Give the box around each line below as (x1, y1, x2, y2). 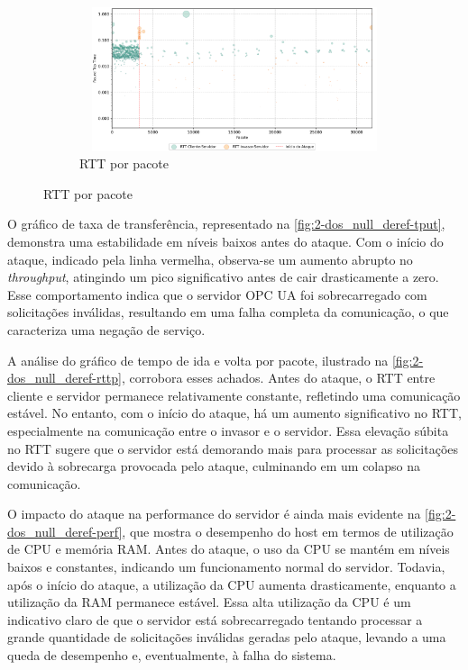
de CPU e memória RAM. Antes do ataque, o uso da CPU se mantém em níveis (7, 539, 450, 558)
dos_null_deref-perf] (7, 521, 123, 540)
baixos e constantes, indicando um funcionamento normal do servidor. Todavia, (7, 557, 445, 576)
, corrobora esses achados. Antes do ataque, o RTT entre (121, 368, 436, 387)
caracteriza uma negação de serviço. (7, 320, 206, 339)
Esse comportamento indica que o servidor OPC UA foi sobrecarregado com (7, 285, 427, 303)
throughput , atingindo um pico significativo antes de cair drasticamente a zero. (7, 267, 439, 286)
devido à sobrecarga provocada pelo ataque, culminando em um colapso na (7, 457, 420, 475)
